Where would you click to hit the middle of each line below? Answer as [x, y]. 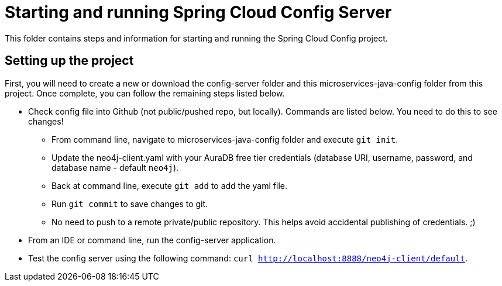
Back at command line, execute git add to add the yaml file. [169, 185]
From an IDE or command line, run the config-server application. [152, 240]
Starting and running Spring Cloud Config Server [198, 12]
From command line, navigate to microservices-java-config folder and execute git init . [225, 139]
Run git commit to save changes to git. [130, 204]
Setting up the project [69, 61]
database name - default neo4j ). [115, 167]
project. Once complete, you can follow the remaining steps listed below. [145, 93]
